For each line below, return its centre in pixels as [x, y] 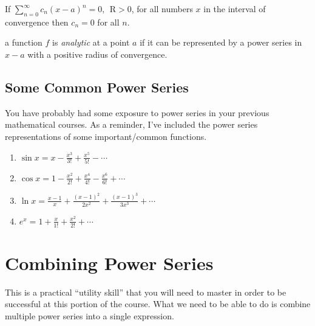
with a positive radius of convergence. [97, 54]
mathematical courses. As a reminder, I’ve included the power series [131, 124]
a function [24, 42]
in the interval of [235, 9]
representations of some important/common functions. [106, 136]
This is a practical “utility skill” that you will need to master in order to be [146, 292]
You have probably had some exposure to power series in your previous [137, 112]
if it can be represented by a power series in [221, 42]
